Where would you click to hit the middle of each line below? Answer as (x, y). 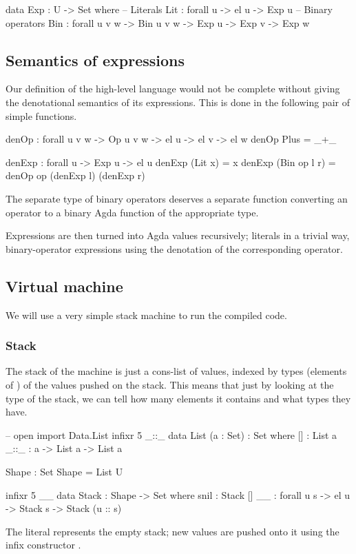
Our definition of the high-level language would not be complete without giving (173, 89)
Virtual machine (64, 286)
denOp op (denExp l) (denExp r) (75, 175)
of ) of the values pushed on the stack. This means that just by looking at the (170, 384)
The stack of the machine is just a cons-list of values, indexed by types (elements (176, 371)
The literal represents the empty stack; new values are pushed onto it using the (172, 531)
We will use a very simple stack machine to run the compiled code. (146, 315)
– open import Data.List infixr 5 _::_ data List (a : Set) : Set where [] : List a (171, 434)
